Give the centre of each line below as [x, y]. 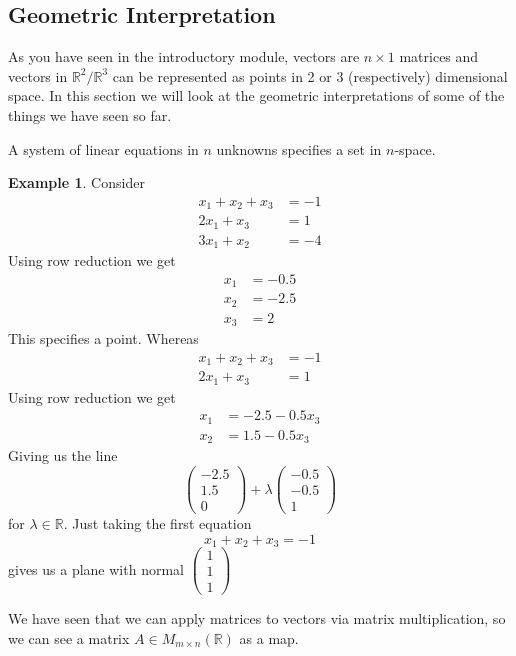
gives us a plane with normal [96, 568]
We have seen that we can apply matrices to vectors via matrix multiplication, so [257, 618]
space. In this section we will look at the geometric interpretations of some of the [256, 95]
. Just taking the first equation [157, 523]
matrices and [439, 56]
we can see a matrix [69, 637]
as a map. [269, 637]
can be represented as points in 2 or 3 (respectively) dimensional [310, 75]
